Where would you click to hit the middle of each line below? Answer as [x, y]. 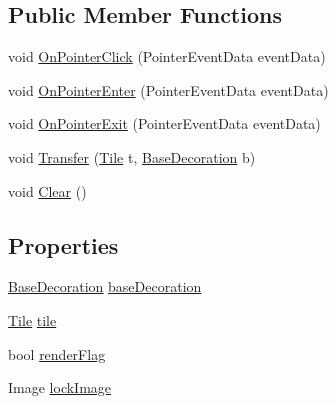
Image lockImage [60, 387]
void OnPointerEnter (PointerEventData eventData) [168, 89]
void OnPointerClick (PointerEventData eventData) [167, 56]
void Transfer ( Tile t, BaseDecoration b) [132, 156]
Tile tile [32, 319]
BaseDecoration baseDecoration [105, 286]
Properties [63, 244]
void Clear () [47, 190]
